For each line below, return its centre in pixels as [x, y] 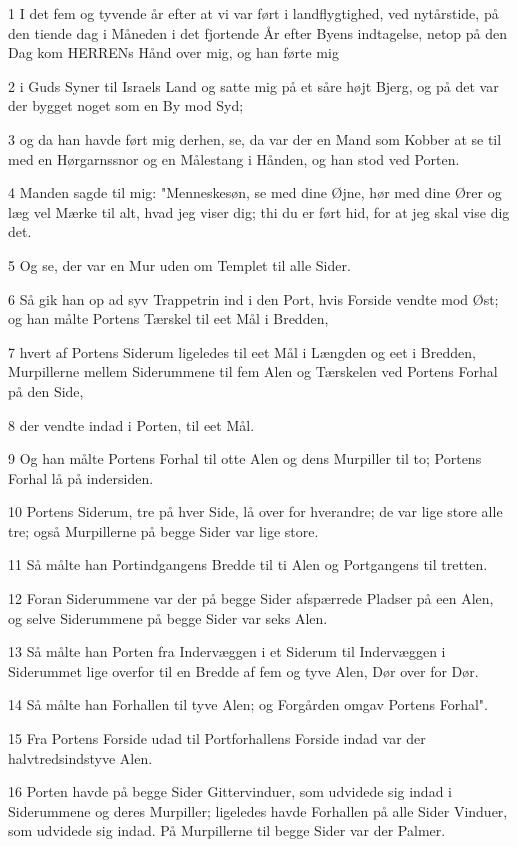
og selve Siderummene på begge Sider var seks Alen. [168, 617]
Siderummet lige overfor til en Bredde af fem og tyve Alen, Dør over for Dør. [243, 670]
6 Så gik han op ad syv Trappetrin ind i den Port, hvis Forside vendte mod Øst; [253, 298]
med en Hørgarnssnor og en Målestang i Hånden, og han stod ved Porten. [234, 158]
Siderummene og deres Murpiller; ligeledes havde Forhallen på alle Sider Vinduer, [258, 810]
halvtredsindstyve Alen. [80, 757]
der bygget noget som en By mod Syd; [126, 105]
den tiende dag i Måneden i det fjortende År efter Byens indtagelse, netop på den [258, 32]
